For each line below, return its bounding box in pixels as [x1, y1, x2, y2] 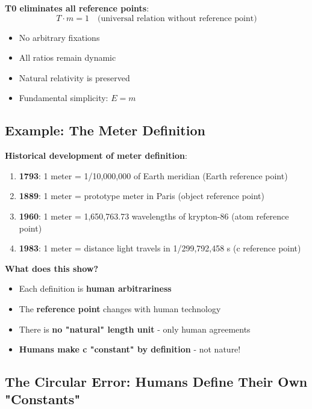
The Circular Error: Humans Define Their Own [5, 372, 308, 391]
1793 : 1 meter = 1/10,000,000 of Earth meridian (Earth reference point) [19, 169, 288, 182]
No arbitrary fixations [19, 31, 100, 43]
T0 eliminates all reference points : [5, 2, 149, 14]
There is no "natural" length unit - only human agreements [19, 322, 251, 335]
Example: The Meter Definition [5, 121, 205, 140]
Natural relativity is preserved [19, 71, 130, 84]
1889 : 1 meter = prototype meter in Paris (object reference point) [19, 189, 264, 202]
